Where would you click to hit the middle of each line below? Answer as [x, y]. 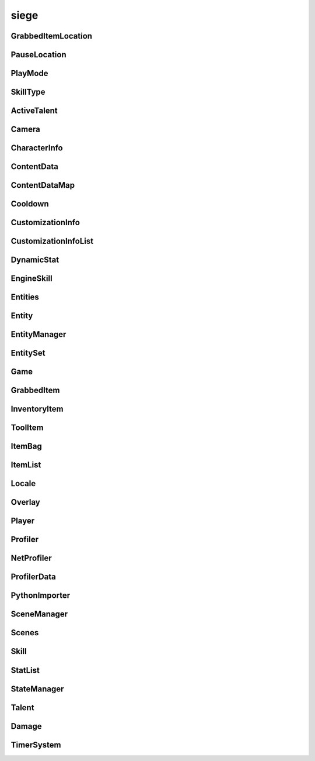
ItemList [26, 465]
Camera [25, 130]
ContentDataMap [43, 185]
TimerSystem [36, 745]
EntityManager [38, 334]
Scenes [25, 633]
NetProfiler [31, 558]
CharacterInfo [37, 148]
